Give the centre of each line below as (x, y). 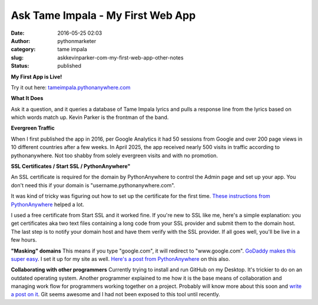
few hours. (24, 240)
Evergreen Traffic (33, 128)
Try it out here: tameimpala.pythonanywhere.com (71, 87)
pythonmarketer (77, 41)
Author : (21, 41)
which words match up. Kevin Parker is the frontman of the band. (90, 117)
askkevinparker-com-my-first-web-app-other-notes (120, 57)
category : (23, 49)
